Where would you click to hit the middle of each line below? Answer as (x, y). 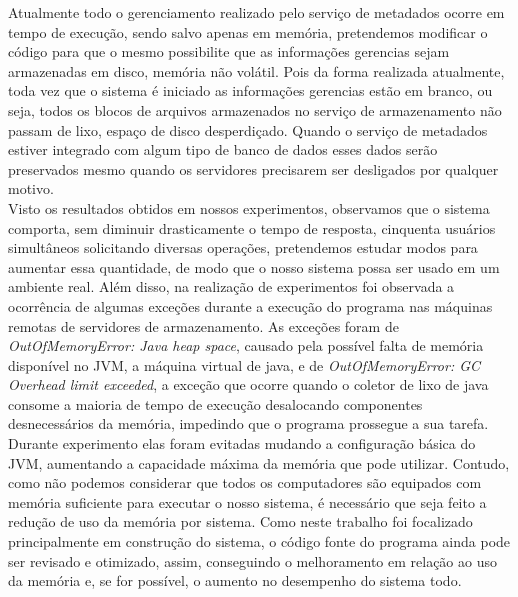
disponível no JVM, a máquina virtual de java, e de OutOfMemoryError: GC (244, 364)
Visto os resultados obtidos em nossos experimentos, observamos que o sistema (249, 207)
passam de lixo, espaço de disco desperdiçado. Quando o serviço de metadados (248, 129)
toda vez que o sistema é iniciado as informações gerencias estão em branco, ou (250, 90)
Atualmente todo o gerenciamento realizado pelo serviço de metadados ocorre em (256, 12)
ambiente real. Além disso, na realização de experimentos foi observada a (231, 286)
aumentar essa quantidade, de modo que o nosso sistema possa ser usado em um (254, 266)
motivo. (31, 188)
